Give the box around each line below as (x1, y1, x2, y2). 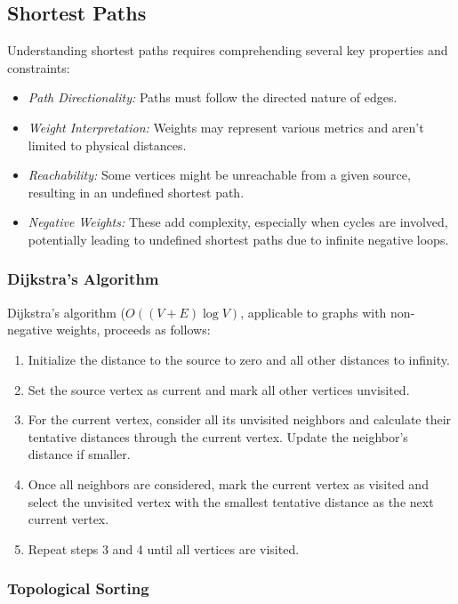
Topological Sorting (7, 577, 149, 600)
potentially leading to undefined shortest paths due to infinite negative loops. (28, 230, 449, 248)
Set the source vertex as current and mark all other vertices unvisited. (28, 380, 410, 399)
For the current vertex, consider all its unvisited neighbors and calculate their (28, 410, 452, 429)
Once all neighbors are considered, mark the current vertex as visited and (28, 474, 429, 493)
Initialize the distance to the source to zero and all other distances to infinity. (28, 350, 450, 368)
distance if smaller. (28, 445, 131, 463)
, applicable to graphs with (240, 302, 387, 321)
